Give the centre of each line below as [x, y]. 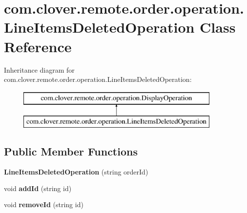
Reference [38, 46]
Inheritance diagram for [39, 69]
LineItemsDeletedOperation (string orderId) [76, 172]
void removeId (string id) [44, 204]
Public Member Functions [71, 151]
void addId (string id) [38, 188]
